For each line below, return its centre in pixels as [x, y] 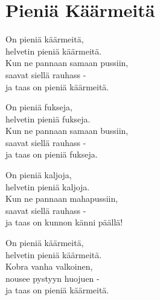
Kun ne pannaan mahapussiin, [62, 198]
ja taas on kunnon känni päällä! [64, 222]
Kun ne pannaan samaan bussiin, [67, 131]
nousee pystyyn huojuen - [53, 278]
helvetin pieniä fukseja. [48, 118]
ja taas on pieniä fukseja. [52, 154]
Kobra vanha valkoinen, [49, 266]
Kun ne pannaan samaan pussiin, [67, 63]
